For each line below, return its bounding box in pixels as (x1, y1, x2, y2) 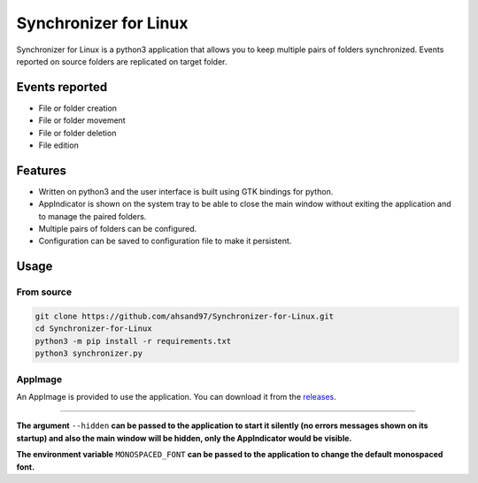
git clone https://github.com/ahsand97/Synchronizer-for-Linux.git (35, 311, 335, 322)
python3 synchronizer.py (35, 349, 143, 358)
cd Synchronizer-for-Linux (35, 324, 152, 333)
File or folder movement (38, 115, 126, 126)
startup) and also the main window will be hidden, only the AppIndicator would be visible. (16, 433, 352, 443)
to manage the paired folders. (38, 211, 147, 221)
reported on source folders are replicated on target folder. (16, 56, 227, 66)
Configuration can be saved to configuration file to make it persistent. (38, 235, 292, 247)
